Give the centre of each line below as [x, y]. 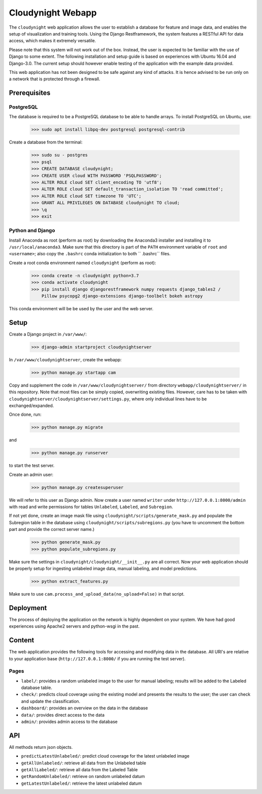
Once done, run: [25, 415]
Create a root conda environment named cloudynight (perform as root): [82, 263]
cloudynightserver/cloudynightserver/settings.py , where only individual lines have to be [108, 399]
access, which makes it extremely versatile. [53, 41]
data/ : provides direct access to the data [63, 715]
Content [22, 640]
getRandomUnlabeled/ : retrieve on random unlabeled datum [83, 776]
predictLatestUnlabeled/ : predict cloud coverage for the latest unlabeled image [105, 756]
